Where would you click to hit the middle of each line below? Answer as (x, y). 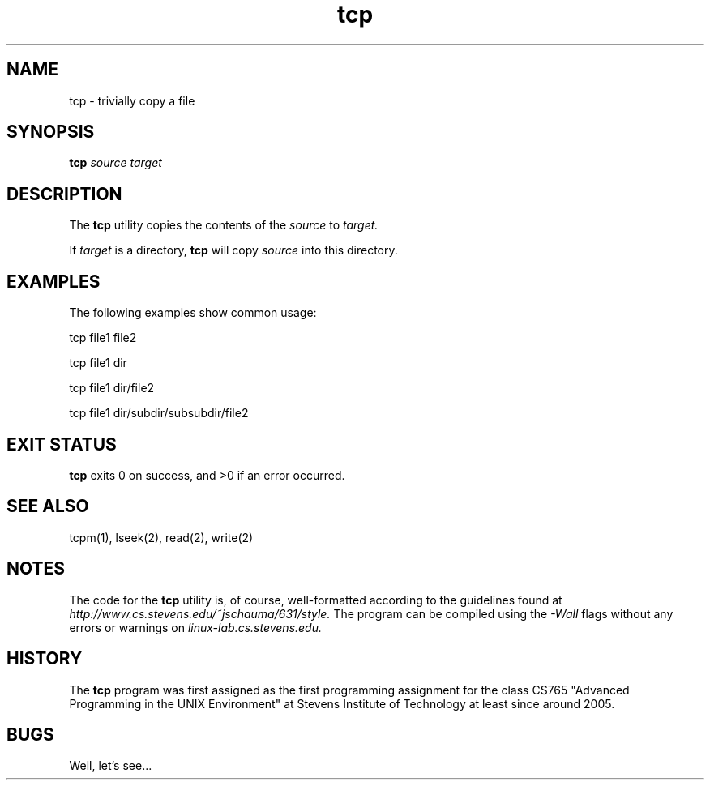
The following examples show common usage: (193, 313)
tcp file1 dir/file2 (112, 388)
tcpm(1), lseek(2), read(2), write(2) (161, 537)
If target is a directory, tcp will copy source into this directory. (233, 250)
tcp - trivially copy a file (132, 100)
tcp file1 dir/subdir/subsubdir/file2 (159, 413)
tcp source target (115, 163)
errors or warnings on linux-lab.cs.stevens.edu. (195, 627)
